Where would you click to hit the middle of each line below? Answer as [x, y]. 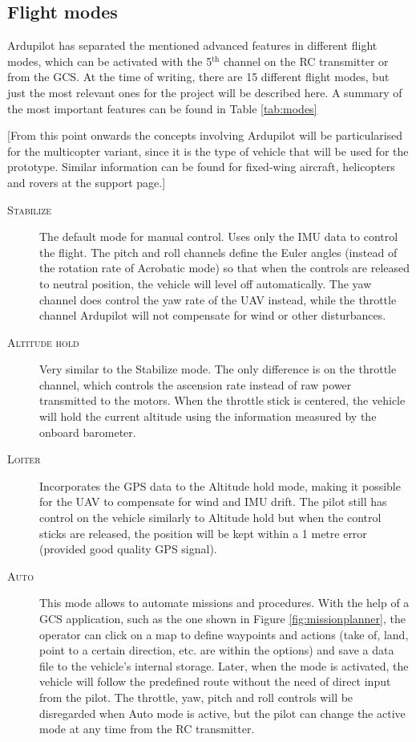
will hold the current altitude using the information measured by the [208, 416]
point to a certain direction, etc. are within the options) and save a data [217, 650]
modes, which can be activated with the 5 [110, 61]
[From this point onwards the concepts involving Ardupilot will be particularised [205, 135]
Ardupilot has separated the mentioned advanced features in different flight [192, 45]
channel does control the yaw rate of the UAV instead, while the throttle [218, 299]
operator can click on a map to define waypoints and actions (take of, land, [224, 634]
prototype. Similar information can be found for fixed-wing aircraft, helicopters [201, 167]
